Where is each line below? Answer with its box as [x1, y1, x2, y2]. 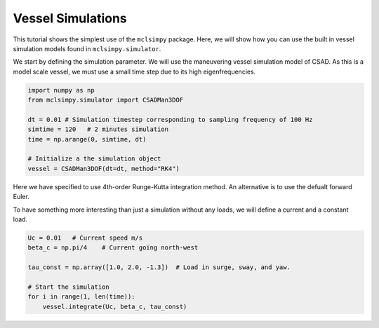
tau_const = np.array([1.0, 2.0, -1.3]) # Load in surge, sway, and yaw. [27, 264, 291, 271]
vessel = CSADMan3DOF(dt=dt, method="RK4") [27, 165, 180, 172]
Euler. [13, 193, 29, 201]
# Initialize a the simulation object [27, 155, 161, 163]
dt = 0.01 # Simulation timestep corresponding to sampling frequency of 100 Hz [27, 116, 313, 123]
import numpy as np [27, 86, 95, 94]
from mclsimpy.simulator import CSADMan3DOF [27, 96, 184, 104]
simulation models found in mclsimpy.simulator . [13, 44, 161, 53]
